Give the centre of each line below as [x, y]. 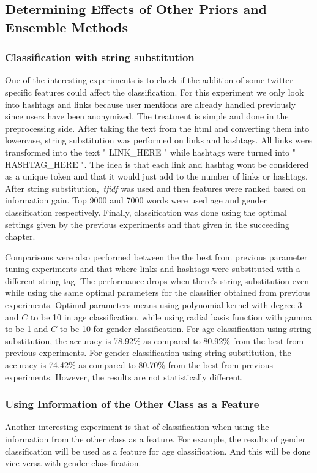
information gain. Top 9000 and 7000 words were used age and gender [136, 200]
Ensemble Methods [67, 27]
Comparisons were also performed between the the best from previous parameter [156, 256]
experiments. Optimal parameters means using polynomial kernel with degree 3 [154, 305]
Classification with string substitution [100, 57]
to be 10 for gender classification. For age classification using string [185, 329]
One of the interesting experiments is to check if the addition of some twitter [149, 80]
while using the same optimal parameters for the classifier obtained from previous [158, 293]
